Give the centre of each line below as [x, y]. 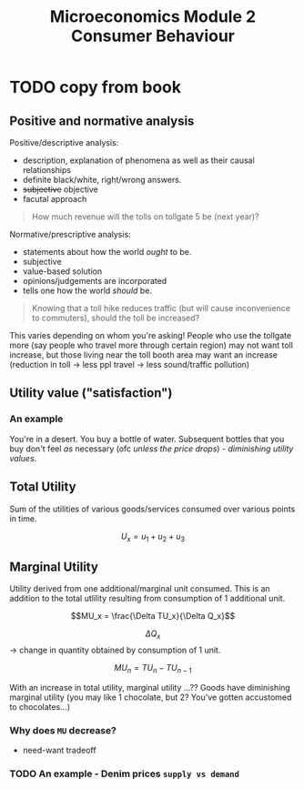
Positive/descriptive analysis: [64, 142]
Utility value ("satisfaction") [91, 393]
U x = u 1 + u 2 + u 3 [153, 537]
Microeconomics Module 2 [153, 17]
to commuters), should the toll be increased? [116, 318]
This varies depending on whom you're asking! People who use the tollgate [151, 335]
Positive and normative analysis [102, 121]
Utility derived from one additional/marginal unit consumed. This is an [140, 589]
